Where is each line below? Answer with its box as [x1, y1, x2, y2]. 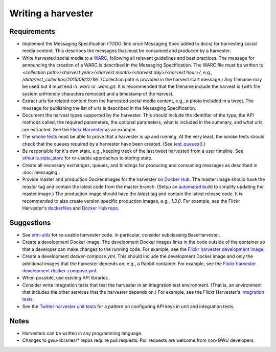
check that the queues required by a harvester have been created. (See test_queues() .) [22, 140, 206, 147]
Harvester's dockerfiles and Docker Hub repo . [22, 205, 120, 212]
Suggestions [9, 218, 51, 227]
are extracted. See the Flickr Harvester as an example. [22, 126, 137, 132]
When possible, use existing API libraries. [22, 275, 109, 281]
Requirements [9, 27, 56, 36]
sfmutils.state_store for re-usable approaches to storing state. [22, 155, 153, 161]
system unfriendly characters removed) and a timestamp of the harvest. [22, 90, 174, 97]
